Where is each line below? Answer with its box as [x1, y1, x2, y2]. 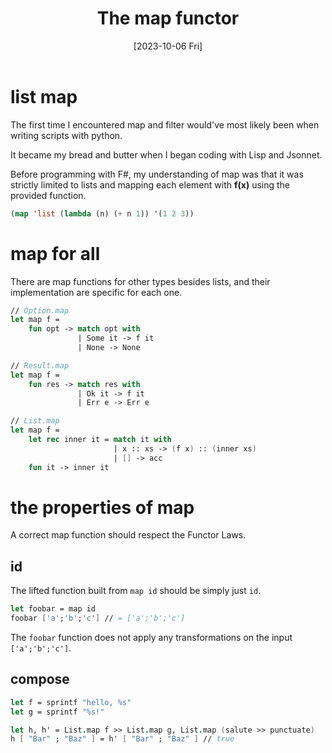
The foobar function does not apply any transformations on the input [10, 632, 293, 643]
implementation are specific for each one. [10, 286, 183, 298]
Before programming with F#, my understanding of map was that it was [10, 168, 304, 180]
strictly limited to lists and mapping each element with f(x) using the [10, 178, 290, 191]
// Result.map [10, 360, 70, 371]
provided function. [10, 189, 87, 201]
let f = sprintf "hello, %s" [10, 697, 132, 707]
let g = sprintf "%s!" [10, 707, 105, 717]
